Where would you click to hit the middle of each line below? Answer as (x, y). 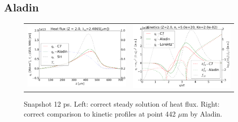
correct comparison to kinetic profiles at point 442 (100, 113)
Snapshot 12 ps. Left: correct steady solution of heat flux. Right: (122, 103)
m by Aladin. (202, 113)
